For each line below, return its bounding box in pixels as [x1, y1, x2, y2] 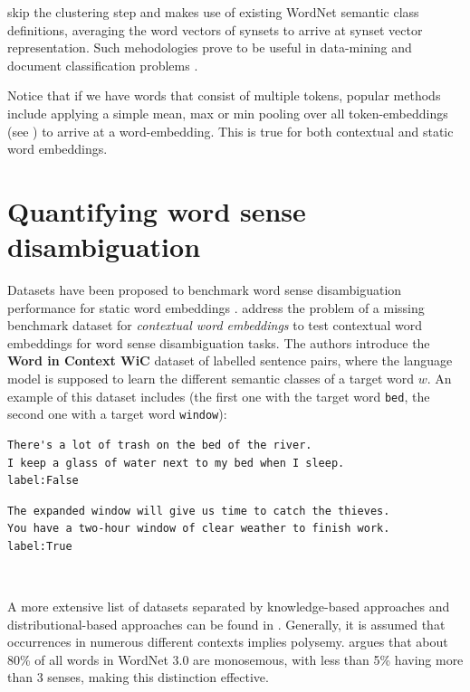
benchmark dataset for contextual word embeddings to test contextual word [7, 316, 423, 335]
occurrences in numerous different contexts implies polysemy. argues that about [7, 632, 448, 651]
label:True [7, 539, 72, 553]
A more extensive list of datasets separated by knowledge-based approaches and [7, 597, 450, 616]
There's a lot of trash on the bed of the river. [7, 438, 312, 451]
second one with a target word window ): [7, 404, 227, 423]
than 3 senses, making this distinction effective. [7, 668, 269, 687]
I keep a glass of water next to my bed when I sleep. [7, 456, 345, 469]
